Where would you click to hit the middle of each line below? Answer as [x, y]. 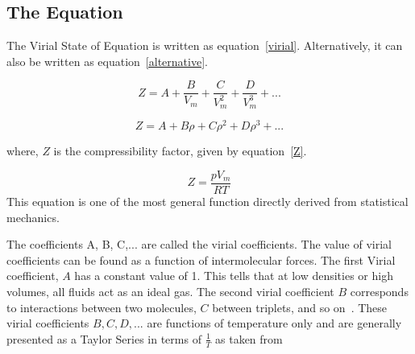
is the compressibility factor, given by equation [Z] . [180, 151]
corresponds [379, 291]
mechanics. [33, 217]
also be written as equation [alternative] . [107, 61]
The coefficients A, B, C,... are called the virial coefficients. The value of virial [199, 244]
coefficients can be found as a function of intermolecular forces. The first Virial [201, 259]
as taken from [249, 338]
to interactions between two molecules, [102, 307]
